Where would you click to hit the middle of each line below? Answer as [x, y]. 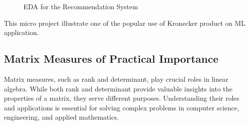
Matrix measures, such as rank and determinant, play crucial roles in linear [116, 79]
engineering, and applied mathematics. [61, 117]
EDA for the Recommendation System [81, 6]
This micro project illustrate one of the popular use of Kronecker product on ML [125, 23]
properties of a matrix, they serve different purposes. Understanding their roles [122, 98]
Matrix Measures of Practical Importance [111, 59]
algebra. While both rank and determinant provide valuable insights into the [118, 88]
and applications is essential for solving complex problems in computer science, [122, 107]
